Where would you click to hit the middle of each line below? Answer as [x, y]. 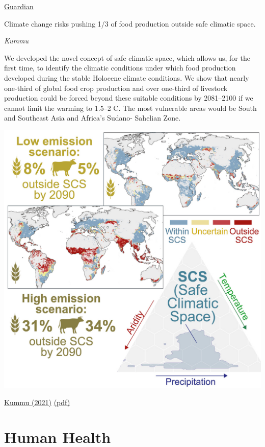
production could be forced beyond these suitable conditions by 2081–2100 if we [129, 98]
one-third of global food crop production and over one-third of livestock [116, 88]
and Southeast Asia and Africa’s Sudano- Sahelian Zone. [92, 118]
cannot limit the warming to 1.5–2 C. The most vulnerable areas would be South [130, 108]
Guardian [19, 6]
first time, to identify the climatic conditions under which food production [120, 68]
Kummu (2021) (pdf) [37, 402]
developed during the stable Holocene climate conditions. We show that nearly [127, 77]
